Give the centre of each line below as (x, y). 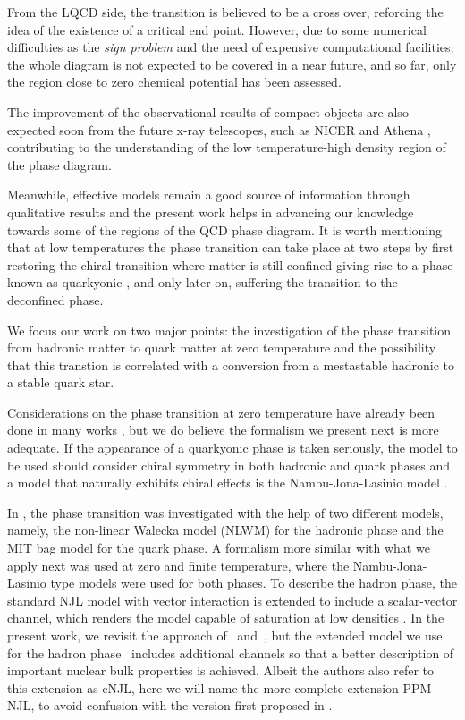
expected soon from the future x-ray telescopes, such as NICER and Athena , (219, 129)
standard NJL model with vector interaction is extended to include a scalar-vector (232, 600)
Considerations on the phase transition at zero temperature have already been (221, 412)
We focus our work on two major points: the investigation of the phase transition (229, 330)
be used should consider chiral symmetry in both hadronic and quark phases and (228, 465)
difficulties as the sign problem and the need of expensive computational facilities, (231, 47)
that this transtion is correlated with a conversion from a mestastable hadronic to (231, 364)
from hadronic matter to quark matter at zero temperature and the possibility (222, 347)
